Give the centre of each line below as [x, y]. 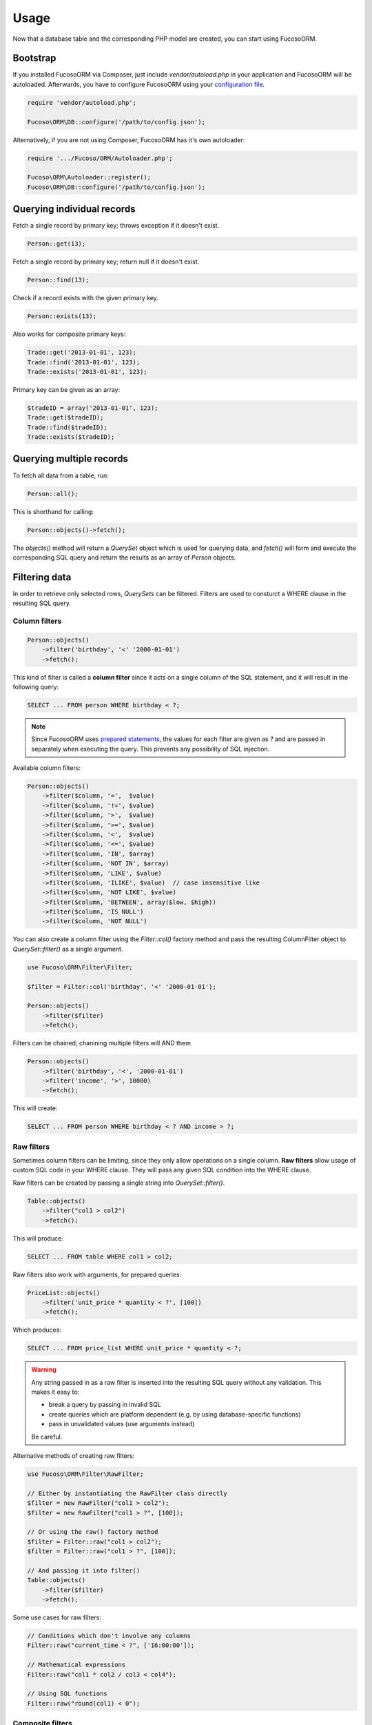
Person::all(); [53, 494]
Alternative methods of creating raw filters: [74, 1455]
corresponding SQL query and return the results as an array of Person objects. [124, 557]
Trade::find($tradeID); [68, 427]
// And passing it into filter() [84, 1570]
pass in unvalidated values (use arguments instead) [122, 1424]
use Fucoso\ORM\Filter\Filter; [80, 967]
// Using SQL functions [68, 1694]
